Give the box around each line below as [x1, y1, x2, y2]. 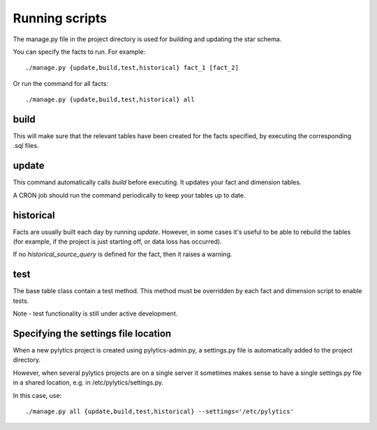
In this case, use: [13, 391, 62, 399]
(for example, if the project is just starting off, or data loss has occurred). [13, 237, 223, 246]
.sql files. [13, 142, 39, 150]
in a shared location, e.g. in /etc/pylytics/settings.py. [13, 378, 164, 387]
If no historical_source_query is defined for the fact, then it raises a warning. [13, 250, 232, 258]
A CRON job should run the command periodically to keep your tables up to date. [13, 191, 246, 199]
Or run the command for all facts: [13, 79, 108, 87]
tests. [13, 297, 29, 305]
